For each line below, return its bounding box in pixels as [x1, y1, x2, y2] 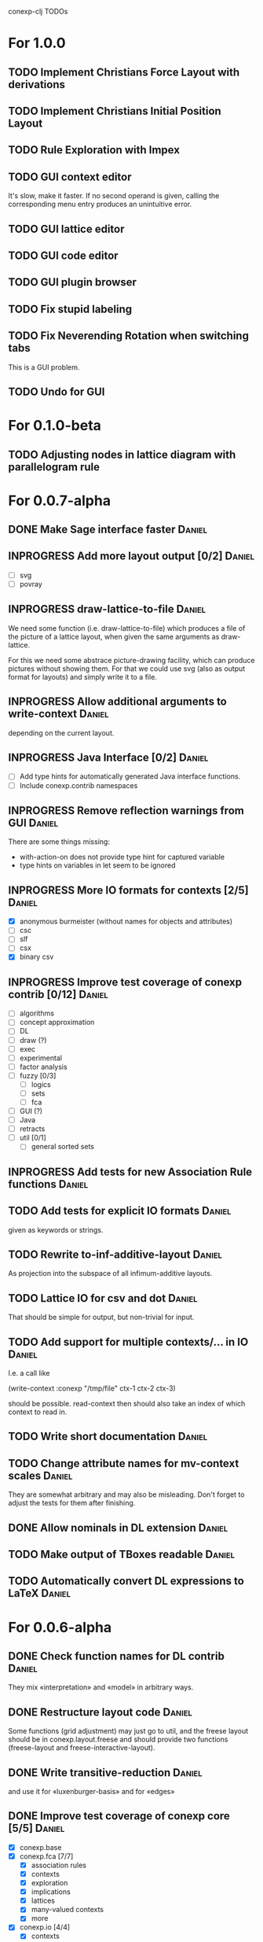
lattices [31, 1896, 55, 1906]
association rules [31, 1860, 86, 1870]
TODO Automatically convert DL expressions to [8, 1575, 245, 1588]
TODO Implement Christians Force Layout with [8, 65, 240, 79]
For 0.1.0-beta [8, 417, 102, 435]
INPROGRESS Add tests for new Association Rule [8, 1165, 253, 1178]
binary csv [19, 952, 54, 962]
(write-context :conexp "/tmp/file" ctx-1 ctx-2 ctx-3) [8, 1384, 177, 1393]
